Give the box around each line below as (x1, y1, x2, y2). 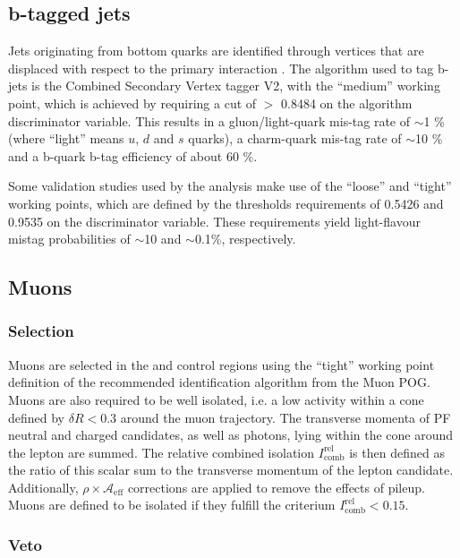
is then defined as (349, 442, 445, 461)
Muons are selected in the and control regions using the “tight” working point (8, 355, 435, 373)
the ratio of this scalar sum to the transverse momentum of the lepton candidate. (8, 460, 454, 479)
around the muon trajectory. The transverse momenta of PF (120, 408, 451, 426)
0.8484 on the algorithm (281, 93, 413, 112)
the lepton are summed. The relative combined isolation (8, 442, 315, 461)
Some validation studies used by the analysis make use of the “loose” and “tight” (8, 176, 452, 195)
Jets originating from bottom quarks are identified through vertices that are (8, 41, 424, 60)
